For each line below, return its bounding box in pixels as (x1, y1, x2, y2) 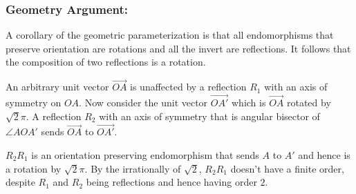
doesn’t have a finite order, (230, 161, 344, 175)
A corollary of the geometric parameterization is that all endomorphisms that (6, 28, 334, 42)
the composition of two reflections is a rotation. (6, 55, 206, 69)
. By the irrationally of (84, 161, 181, 175)
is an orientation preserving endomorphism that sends (31, 148, 259, 162)
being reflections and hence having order (86, 175, 257, 189)
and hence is (298, 148, 350, 162)
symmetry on (6, 95, 62, 110)
